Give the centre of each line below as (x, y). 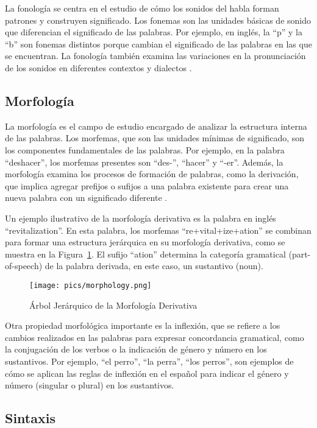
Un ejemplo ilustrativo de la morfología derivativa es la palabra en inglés (141, 218)
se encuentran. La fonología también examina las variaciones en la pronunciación (155, 56)
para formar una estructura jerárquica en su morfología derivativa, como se (145, 242)
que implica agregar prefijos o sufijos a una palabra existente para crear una (147, 185)
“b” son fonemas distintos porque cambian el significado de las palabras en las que (158, 44)
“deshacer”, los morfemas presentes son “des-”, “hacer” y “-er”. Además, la (144, 162)
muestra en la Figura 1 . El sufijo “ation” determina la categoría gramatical (145, 254)
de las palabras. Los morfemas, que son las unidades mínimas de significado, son (155, 138)
